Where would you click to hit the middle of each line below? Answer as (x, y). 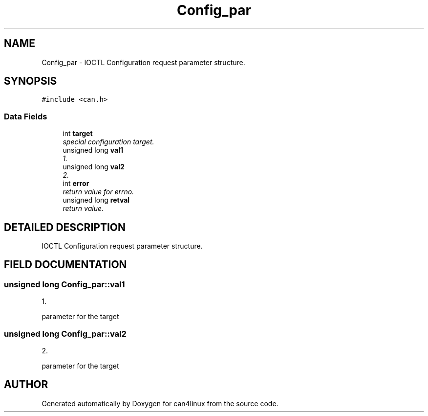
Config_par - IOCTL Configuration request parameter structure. (143, 62)
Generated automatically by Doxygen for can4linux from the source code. (160, 403)
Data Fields (26, 116)
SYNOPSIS (31, 81)
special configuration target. (108, 142)
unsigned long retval (96, 200)
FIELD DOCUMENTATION (65, 265)
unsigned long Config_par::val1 (64, 284)
